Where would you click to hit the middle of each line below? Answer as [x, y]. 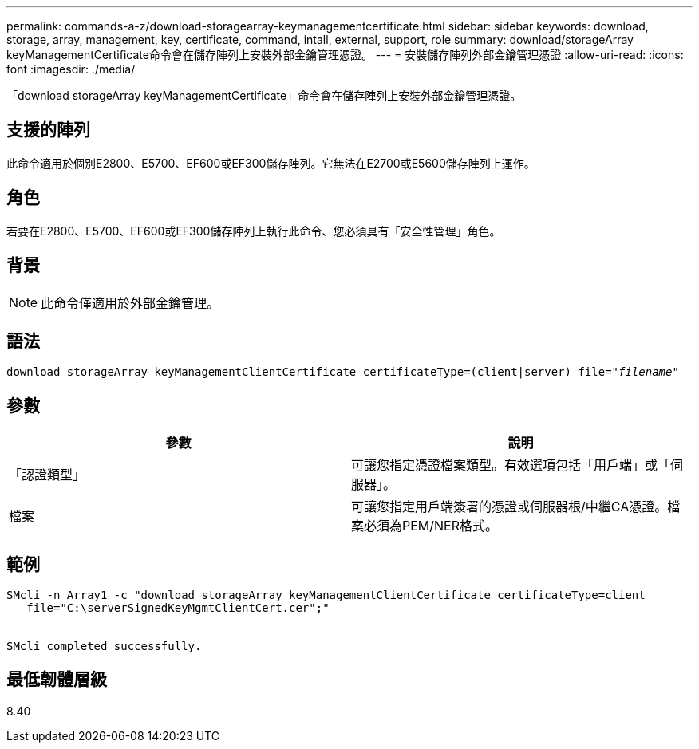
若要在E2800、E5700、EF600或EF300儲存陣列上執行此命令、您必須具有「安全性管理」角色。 [254, 231]
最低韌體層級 [57, 680]
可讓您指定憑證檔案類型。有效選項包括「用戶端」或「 [511, 465]
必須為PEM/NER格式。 [431, 526]
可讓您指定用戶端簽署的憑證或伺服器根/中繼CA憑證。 [509, 507]
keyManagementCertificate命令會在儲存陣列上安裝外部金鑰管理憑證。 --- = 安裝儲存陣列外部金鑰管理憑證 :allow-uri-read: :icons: [345, 55]
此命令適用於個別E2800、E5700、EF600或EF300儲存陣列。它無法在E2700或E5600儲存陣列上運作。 [271, 163]
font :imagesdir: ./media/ [71, 69]
